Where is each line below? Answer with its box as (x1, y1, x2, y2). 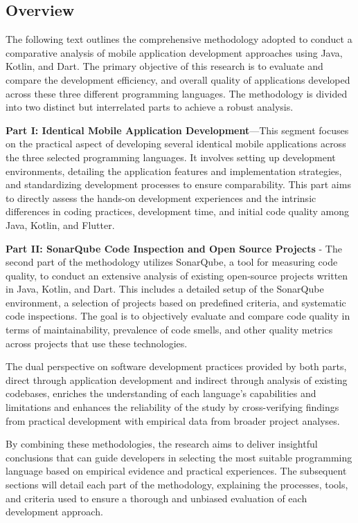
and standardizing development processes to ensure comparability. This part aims (6, 177, 351, 192)
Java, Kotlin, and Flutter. (6, 217, 115, 232)
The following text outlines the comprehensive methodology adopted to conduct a (6, 32, 352, 46)
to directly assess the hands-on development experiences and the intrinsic (6, 190, 316, 205)
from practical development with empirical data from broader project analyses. (6, 413, 340, 428)
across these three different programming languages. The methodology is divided (6, 86, 348, 100)
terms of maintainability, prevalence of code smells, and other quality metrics (6, 322, 333, 337)
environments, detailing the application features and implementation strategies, (6, 163, 342, 178)
